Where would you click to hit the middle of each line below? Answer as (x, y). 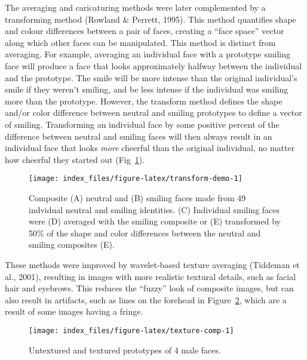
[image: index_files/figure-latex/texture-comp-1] (131, 330)
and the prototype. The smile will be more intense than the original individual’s (151, 77)
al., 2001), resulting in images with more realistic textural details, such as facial (151, 276)
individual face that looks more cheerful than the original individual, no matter (150, 148)
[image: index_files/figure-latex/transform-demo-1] (136, 179)
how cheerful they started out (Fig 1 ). (75, 159)
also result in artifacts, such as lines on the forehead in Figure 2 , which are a (146, 299)
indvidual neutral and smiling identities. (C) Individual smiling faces (154, 209)
